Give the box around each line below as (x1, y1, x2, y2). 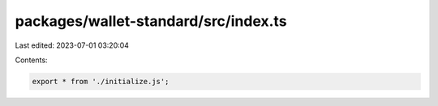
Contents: (15, 55, 48, 65)
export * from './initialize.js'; (32, 77, 170, 86)
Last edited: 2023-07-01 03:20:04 (15, 40, 130, 50)
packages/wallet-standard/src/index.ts (15, 12, 287, 30)
